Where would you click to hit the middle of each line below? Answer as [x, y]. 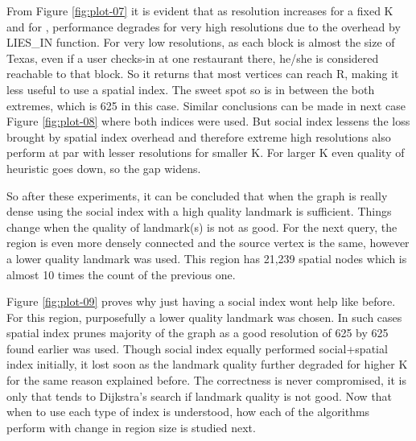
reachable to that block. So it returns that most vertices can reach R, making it [203, 74]
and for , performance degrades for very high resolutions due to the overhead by [204, 26]
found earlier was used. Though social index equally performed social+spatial [197, 348]
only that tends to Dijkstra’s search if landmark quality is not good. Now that [200, 396]
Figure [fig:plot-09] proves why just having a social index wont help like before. [201, 301]
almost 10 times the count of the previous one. [121, 274]
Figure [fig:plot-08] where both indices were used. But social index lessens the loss [208, 121]
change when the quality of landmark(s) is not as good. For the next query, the [202, 227]
